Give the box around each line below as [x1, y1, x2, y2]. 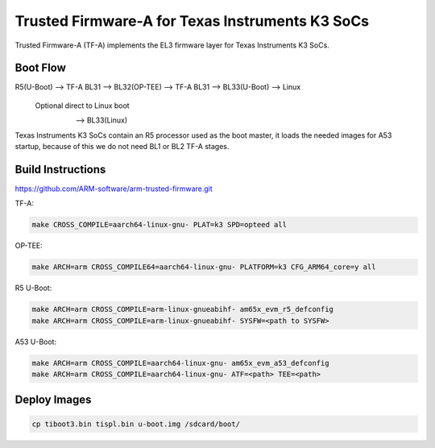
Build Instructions [14, 162, 106, 176]
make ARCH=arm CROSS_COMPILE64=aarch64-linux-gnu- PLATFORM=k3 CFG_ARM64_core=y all [31, 263, 376, 272]
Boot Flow [14, 61, 66, 75]
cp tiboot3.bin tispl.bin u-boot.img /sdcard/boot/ [31, 419, 241, 429]
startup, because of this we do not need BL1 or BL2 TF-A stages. [14, 142, 230, 151]
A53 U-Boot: [14, 337, 56, 346]
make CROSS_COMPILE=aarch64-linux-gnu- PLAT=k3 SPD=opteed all [31, 220, 288, 230]
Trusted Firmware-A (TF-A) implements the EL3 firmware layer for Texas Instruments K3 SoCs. [14, 40, 329, 50]
